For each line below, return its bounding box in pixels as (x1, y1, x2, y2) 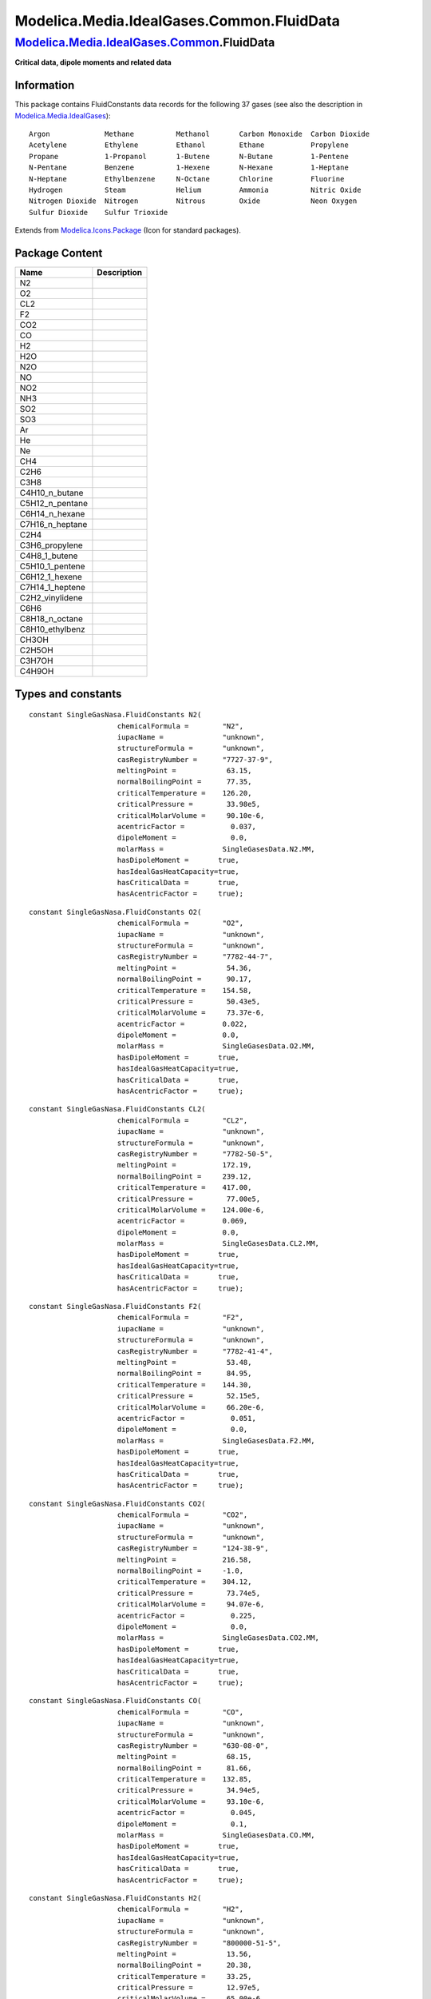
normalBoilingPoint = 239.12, (117, 1171, 252, 1181)
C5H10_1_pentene (19, 561, 85, 572)
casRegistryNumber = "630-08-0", (117, 1741, 269, 1750)
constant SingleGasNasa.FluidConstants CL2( (29, 1104, 207, 1114)
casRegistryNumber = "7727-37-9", (117, 755, 273, 764)
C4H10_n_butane (19, 488, 84, 499)
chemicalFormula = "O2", (117, 919, 243, 928)
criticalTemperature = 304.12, (117, 1578, 252, 1586)
